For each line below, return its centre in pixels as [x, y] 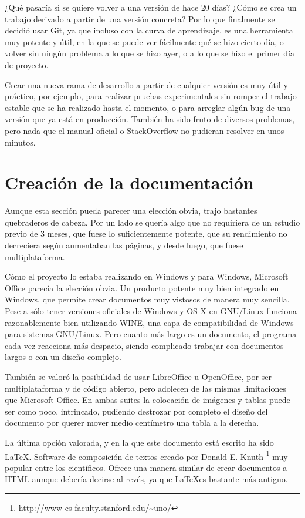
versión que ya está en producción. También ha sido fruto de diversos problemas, [150, 119]
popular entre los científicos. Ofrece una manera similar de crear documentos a [146, 467]
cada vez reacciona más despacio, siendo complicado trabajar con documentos [144, 345]
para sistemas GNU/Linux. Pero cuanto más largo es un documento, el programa [151, 334]
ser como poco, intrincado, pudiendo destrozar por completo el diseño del [136, 411]
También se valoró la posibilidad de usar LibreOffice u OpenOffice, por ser [138, 376]
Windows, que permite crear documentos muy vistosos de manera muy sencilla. [147, 299]
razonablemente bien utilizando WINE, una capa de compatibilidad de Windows [149, 322]
